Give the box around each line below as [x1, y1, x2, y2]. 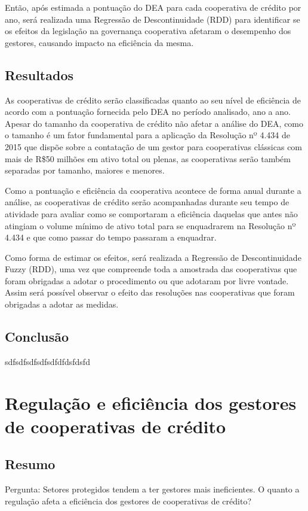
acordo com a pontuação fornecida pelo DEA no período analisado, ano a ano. [5, 105, 291, 118]
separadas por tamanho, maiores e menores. [5, 164, 165, 177]
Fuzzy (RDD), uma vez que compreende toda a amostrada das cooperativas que [5, 263, 297, 275]
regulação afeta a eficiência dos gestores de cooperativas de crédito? [5, 494, 252, 507]
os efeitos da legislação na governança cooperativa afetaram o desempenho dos [5, 25, 291, 37]
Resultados [5, 65, 73, 84]
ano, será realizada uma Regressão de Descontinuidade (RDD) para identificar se [5, 13, 300, 25]
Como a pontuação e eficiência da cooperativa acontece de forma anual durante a [5, 184, 301, 196]
